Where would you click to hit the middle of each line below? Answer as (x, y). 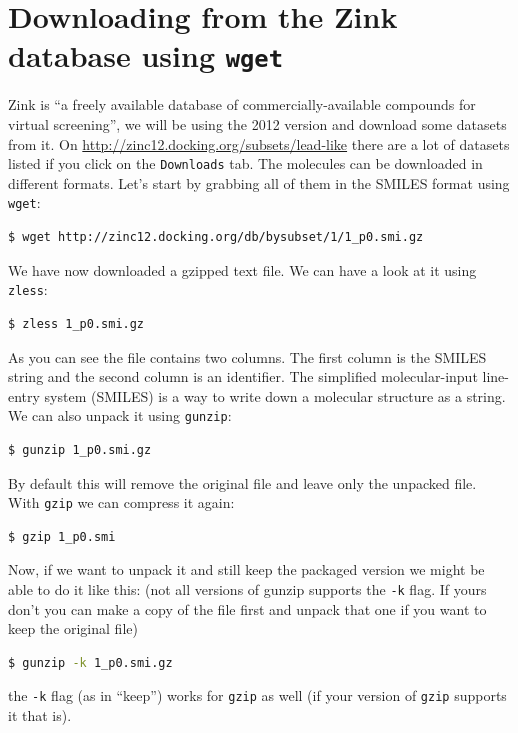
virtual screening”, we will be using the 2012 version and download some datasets (257, 124)
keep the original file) (73, 628)
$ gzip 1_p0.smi (62, 536)
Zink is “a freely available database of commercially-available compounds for (242, 104)
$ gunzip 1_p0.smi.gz (80, 450)
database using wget (146, 55)
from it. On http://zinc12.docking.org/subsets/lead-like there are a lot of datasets (259, 143)
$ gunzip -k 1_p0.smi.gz (90, 662)
